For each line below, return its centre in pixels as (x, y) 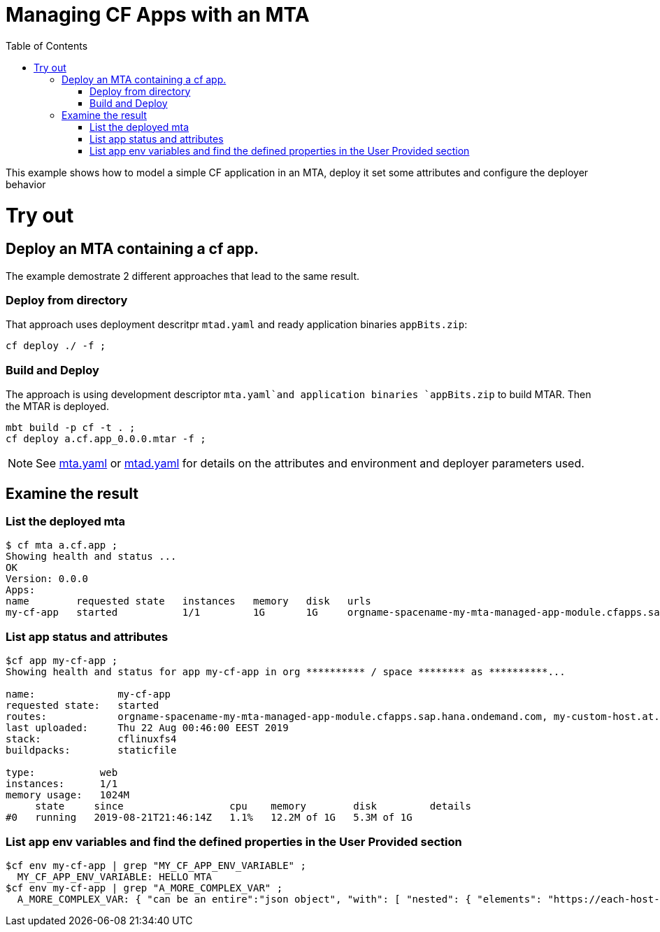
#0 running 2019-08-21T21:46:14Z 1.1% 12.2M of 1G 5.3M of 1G (209, 818)
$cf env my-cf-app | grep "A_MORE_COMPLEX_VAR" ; (144, 888)
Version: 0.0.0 (47, 579)
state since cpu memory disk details (253, 806)
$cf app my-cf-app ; (62, 661)
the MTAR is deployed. (57, 407)
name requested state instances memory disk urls (188, 601)
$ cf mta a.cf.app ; (62, 545)
